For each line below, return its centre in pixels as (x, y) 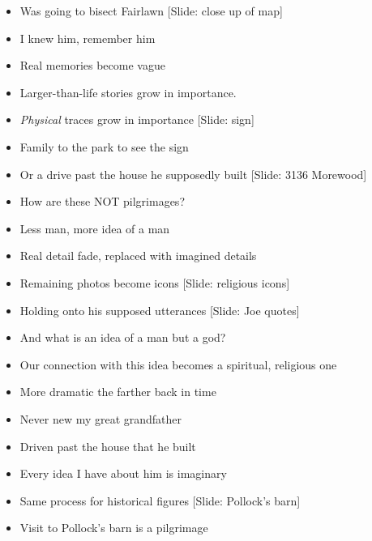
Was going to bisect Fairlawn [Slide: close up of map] (151, 11)
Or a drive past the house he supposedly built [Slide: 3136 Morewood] (193, 174)
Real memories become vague (92, 65)
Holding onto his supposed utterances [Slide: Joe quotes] (160, 310)
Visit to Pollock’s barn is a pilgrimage (114, 528)
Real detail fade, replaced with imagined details (138, 256)
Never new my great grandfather (101, 418)
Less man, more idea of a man (95, 228)
